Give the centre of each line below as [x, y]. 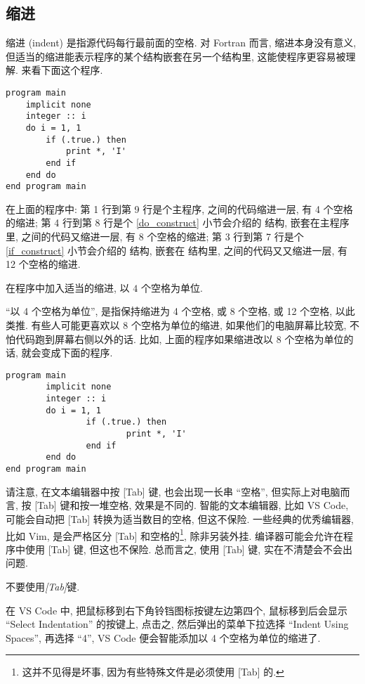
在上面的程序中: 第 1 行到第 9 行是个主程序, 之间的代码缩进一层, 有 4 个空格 [179, 208]
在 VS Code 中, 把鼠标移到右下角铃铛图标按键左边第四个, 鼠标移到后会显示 [177, 610]
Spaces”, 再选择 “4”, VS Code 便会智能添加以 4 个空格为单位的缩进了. [163, 637]
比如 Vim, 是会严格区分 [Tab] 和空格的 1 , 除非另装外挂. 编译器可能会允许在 [175, 534]
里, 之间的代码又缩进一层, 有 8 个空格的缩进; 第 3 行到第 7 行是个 [155, 237]
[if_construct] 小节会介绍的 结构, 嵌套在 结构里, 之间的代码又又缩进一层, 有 [177, 250]
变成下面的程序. [77, 353]
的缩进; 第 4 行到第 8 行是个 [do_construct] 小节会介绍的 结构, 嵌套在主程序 [178, 222]
